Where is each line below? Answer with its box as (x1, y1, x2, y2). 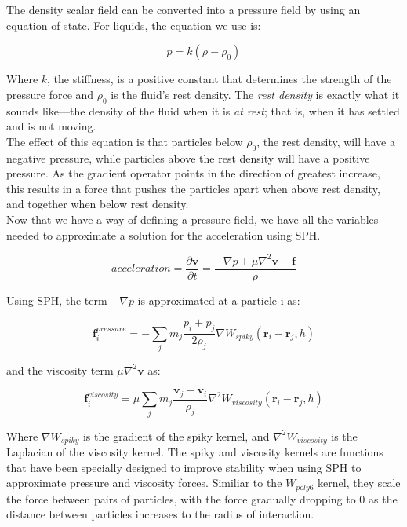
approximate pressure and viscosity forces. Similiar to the (6, 474, 282, 491)
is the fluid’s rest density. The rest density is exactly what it (111, 86, 400, 102)
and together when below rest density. (6, 196, 189, 212)
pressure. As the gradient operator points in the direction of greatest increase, (6, 165, 380, 181)
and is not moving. (6, 118, 96, 134)
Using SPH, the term (6, 291, 107, 308)
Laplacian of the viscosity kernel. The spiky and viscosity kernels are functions (6, 444, 383, 460)
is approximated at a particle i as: (137, 291, 300, 308)
